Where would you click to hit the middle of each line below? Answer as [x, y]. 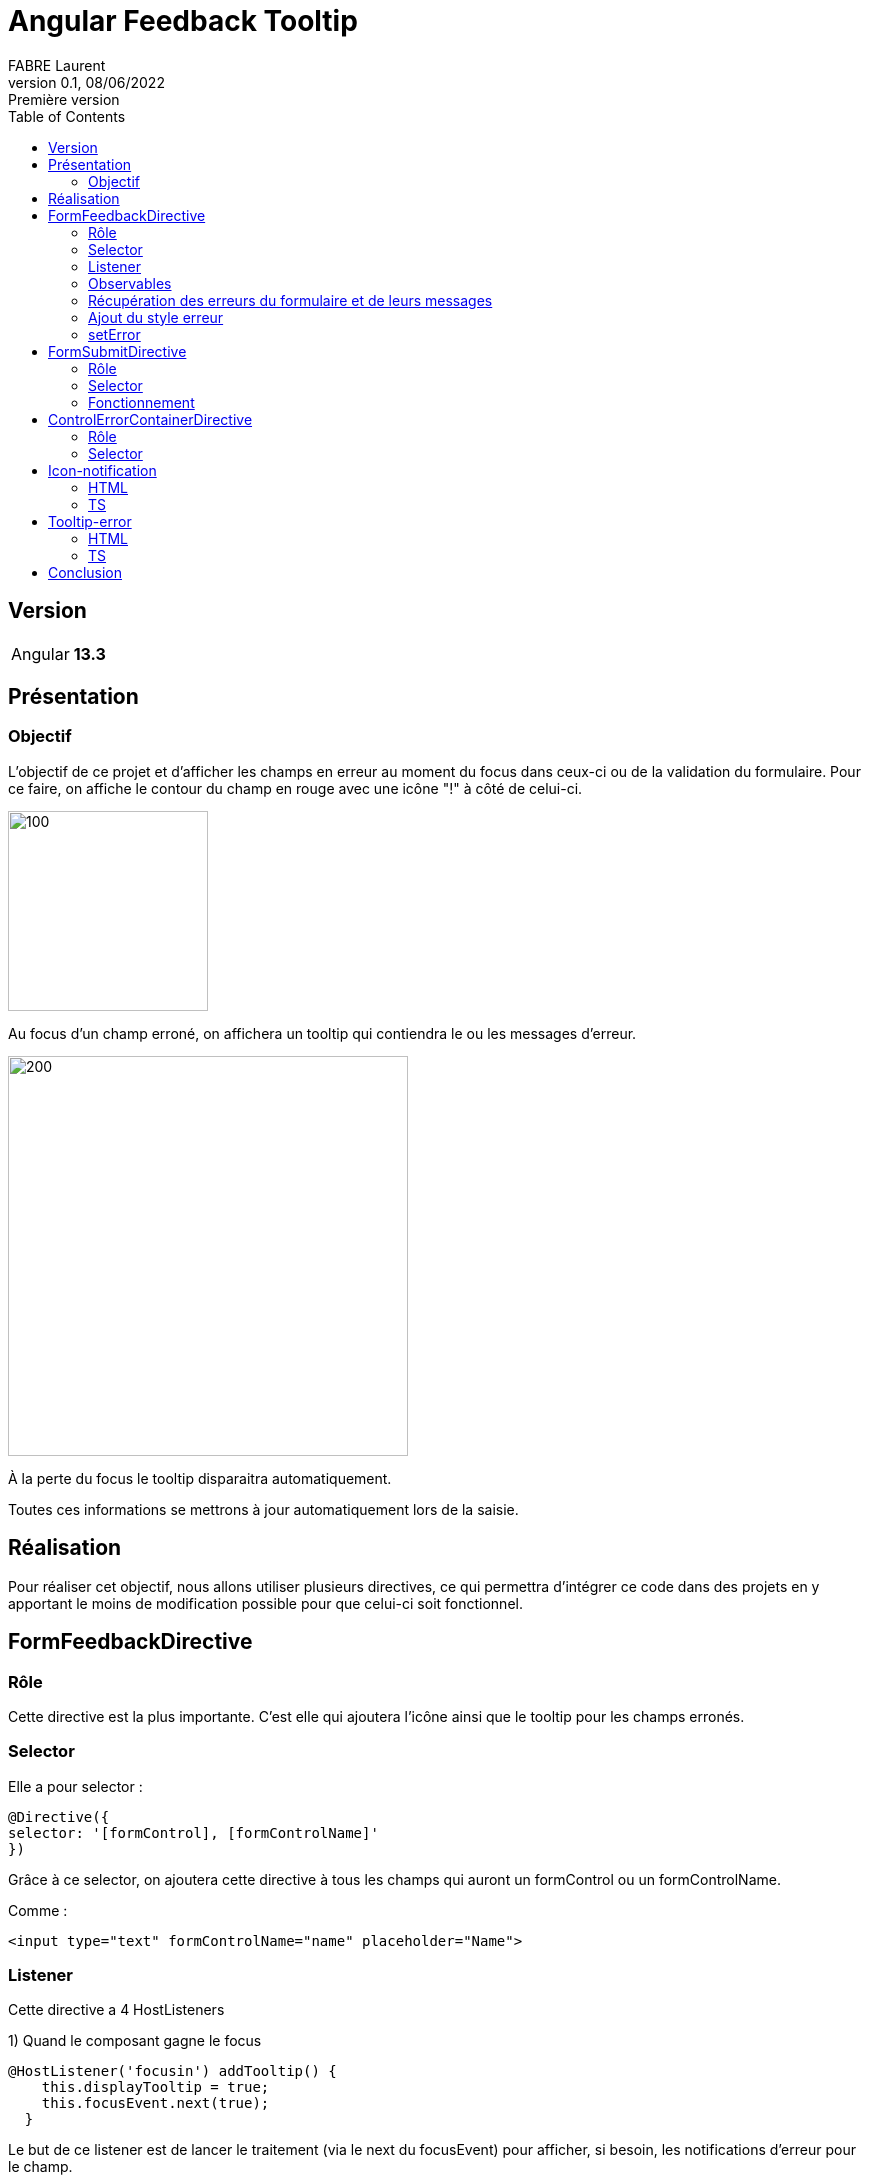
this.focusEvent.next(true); [155, 2103]
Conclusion [85, 572]
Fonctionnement [141, 402]
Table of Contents [67, 116]
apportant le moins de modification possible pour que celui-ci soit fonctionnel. [265, 1603]
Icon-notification [102, 470]
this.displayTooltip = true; [155, 2087]
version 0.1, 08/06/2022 [86, 82]
